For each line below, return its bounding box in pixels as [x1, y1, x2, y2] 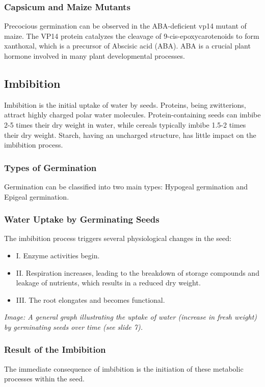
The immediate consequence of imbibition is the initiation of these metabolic [4, 363, 244, 374]
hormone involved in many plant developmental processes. [4, 51, 185, 61]
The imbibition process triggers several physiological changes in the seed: [4, 233, 231, 244]
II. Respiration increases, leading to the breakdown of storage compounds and [16, 267, 259, 278]
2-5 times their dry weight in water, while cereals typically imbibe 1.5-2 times [4, 119, 246, 130]
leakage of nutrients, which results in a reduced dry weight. [16, 277, 201, 288]
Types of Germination [4, 161, 97, 174]
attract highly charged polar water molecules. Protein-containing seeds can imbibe [4, 109, 261, 120]
